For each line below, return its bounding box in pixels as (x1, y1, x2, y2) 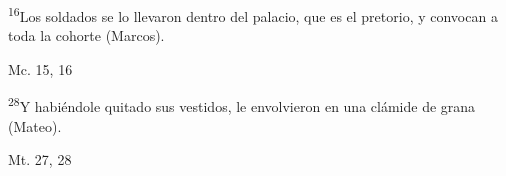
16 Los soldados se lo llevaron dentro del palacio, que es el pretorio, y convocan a (8, 3, 498, 26)
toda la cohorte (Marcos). (8, 25, 165, 46)
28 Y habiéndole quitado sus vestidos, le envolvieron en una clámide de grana (8, 93, 476, 117)
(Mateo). (8, 115, 62, 136)
